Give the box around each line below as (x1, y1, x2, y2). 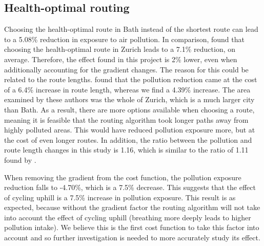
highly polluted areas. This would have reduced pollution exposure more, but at (4, 124, 255, 135)
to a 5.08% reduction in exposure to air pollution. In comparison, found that (4, 33, 245, 44)
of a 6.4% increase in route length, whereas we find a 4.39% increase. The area (4, 84, 251, 94)
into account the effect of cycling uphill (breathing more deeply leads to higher (4, 212, 251, 222)
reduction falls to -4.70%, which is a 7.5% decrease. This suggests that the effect (4, 182, 256, 193)
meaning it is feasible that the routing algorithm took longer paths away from (4, 114, 249, 125)
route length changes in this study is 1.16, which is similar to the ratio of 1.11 (4, 144, 249, 155)
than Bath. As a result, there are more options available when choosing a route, (4, 104, 255, 115)
